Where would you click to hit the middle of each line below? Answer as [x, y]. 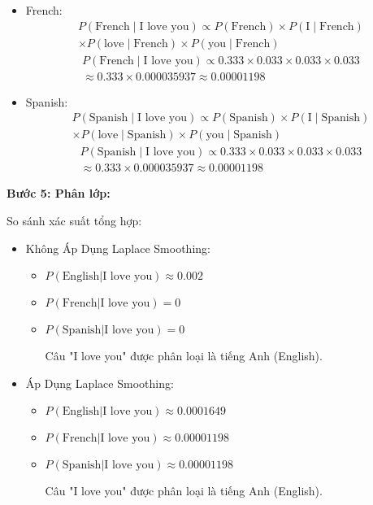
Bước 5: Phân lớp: [59, 193]
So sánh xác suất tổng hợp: [74, 221]
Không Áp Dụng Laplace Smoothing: [118, 248]
